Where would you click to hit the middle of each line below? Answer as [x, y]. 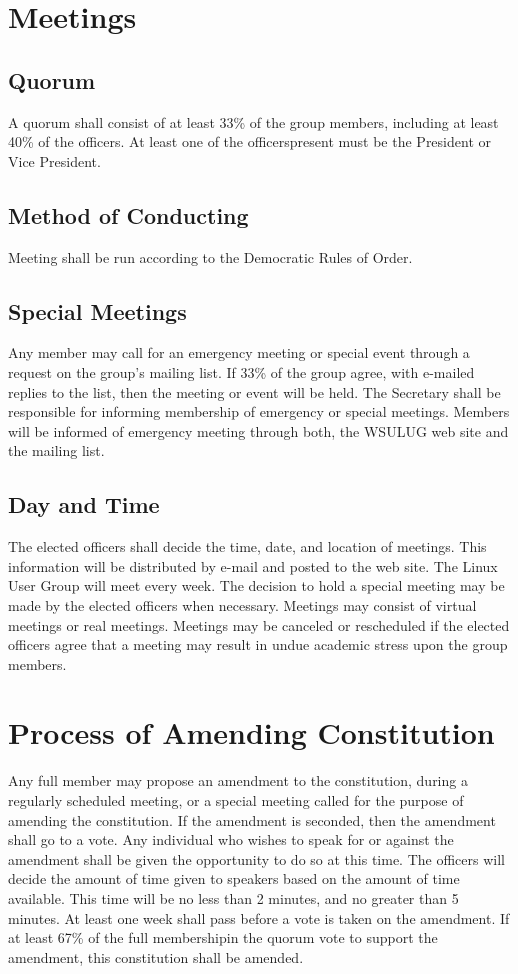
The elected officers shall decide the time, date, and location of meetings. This [247, 546]
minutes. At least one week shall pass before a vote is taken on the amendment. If [259, 917]
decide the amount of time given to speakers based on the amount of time [234, 878]
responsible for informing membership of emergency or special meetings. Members [259, 411]
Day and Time [84, 504]
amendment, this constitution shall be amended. [156, 956]
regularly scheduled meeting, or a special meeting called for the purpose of [236, 800]
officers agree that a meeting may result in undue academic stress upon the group [258, 644]
